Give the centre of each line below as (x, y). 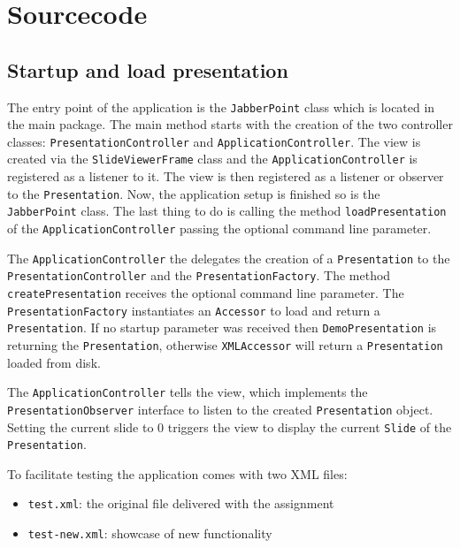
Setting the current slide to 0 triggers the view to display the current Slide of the (230, 426)
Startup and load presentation (148, 69)
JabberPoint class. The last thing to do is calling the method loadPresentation (227, 211)
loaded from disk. (54, 362)
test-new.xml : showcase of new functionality (150, 533)
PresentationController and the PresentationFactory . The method (199, 275)
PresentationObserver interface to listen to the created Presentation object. (220, 409)
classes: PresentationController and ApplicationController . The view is (214, 141)
